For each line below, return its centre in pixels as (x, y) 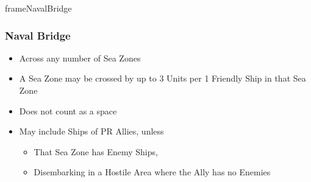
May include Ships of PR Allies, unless (91, 131)
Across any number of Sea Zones (80, 58)
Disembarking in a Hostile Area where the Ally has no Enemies (152, 172)
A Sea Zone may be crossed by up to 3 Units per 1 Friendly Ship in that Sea (163, 78)
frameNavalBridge (38, 8)
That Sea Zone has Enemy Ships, (96, 151)
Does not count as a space (68, 110)
